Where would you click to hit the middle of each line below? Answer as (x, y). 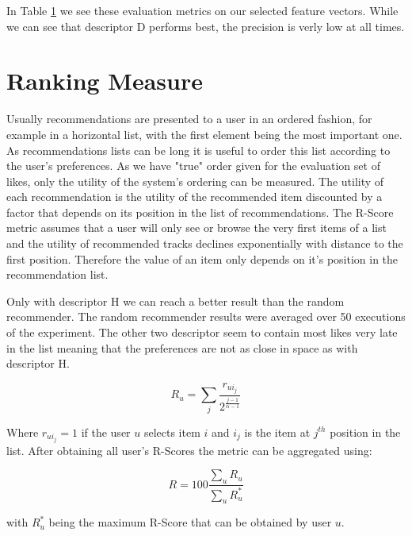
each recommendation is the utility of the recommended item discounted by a (195, 197)
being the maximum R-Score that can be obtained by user (190, 522)
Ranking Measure (105, 81)
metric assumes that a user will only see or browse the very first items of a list (196, 228)
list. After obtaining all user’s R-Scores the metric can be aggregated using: (189, 450)
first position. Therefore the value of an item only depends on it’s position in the (202, 258)
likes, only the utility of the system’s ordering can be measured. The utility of (195, 181)
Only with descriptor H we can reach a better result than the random (175, 301)
